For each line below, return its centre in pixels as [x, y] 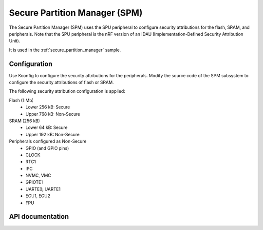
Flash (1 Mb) [21, 100]
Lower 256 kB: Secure [48, 107]
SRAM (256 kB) [24, 121]
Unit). [15, 41]
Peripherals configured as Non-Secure [48, 141]
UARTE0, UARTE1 [43, 189]
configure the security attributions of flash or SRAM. [61, 83]
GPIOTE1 [34, 182]
